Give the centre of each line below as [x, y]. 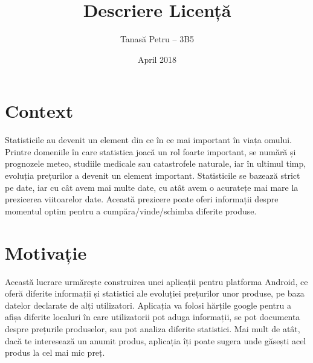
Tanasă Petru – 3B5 [157, 39]
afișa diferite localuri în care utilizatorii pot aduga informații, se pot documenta [153, 317]
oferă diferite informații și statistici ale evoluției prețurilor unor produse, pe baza [155, 293]
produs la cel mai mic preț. [55, 352]
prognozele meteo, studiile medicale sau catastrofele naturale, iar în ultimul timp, [156, 163]
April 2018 [157, 59]
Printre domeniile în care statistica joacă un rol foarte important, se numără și [150, 151]
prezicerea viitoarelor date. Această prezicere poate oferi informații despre [142, 199]
